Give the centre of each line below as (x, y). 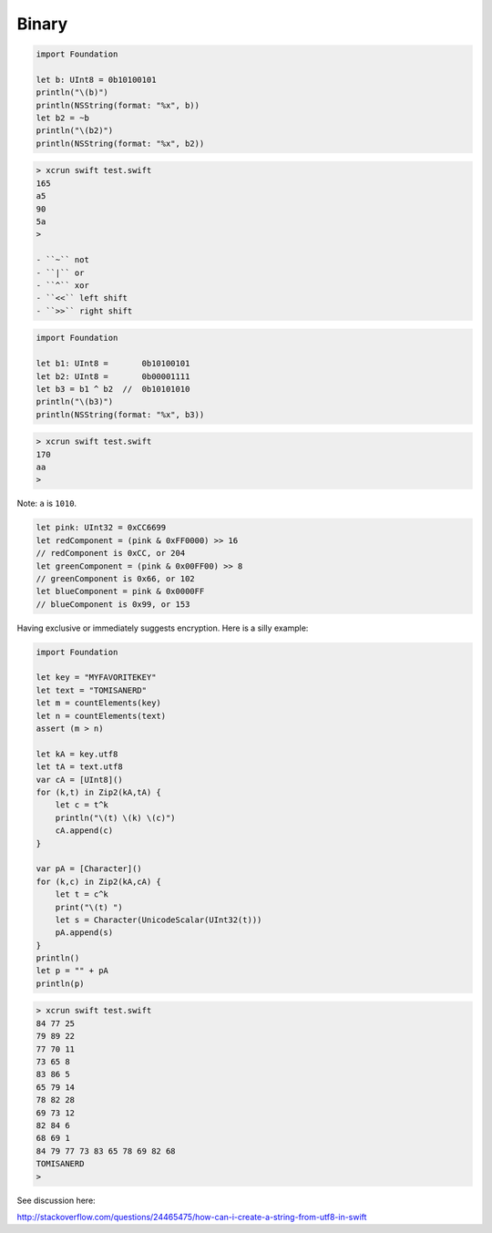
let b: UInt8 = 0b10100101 (96, 79)
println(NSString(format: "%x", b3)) (120, 414)
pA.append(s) (84, 933)
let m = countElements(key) (98, 703)
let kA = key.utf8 (77, 754)
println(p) (60, 983)
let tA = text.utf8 (79, 767)
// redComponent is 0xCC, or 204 (111, 553)
